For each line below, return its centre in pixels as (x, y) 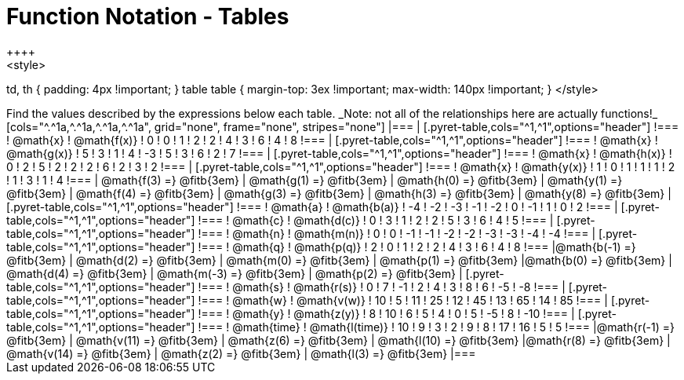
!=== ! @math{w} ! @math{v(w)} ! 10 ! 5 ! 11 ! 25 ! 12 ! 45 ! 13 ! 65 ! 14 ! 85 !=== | (403, 300)
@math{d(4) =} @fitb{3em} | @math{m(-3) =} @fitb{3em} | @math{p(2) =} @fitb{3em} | (235, 273)
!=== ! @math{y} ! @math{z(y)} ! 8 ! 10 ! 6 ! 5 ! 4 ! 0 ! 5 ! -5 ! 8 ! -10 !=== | (386, 313)
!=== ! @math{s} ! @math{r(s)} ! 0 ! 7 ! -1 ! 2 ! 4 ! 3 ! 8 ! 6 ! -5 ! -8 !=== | (382, 287)
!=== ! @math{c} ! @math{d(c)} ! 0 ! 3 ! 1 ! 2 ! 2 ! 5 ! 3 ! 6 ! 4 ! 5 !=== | (376, 220)
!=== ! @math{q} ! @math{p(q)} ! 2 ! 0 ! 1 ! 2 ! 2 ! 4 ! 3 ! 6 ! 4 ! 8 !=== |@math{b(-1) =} (417, 247)
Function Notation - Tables (148, 16)
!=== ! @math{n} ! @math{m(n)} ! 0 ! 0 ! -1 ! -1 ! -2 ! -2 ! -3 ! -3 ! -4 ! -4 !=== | (397, 233)
